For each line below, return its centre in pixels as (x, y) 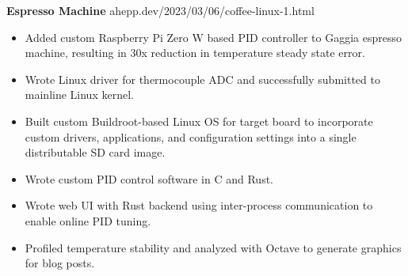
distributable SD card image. (95, 152)
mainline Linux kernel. (79, 95)
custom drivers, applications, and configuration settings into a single (191, 136)
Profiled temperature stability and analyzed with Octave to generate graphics (213, 247)
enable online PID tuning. (88, 220)
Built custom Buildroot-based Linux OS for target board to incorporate (199, 121)
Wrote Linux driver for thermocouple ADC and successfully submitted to (202, 79)
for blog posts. (60, 263)
